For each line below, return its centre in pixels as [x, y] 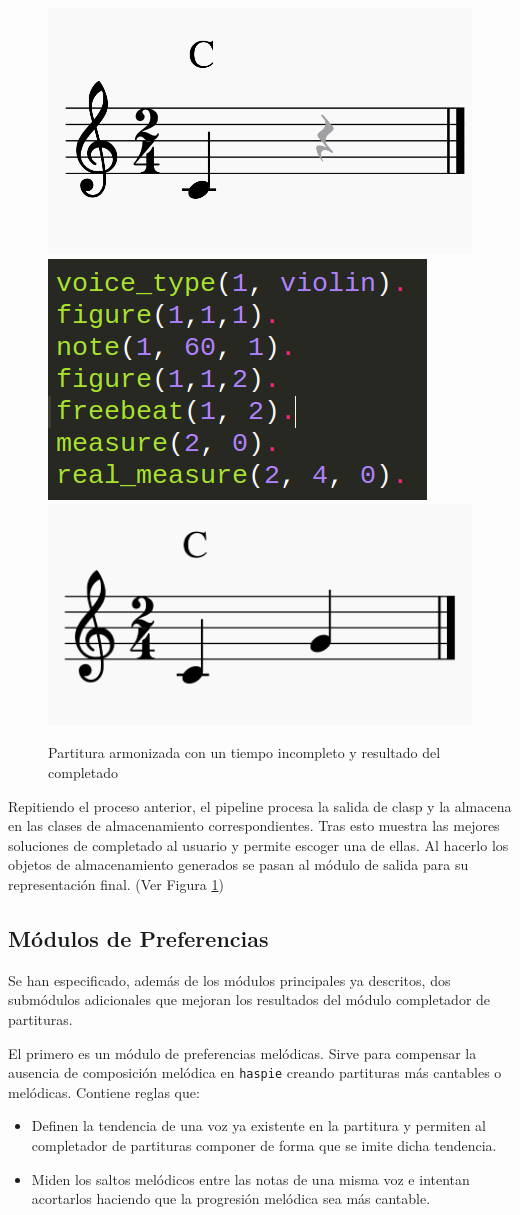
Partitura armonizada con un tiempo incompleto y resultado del [244, 752]
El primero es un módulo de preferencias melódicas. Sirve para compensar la [242, 1052]
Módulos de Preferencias [138, 937]
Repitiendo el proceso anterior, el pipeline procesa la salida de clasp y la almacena [260, 805]
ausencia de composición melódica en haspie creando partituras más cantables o [255, 1072]
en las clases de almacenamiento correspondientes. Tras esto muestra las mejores [254, 825]
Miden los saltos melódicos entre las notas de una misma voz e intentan [250, 1178]
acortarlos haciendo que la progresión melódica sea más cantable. [231, 1198]
